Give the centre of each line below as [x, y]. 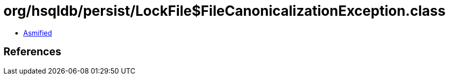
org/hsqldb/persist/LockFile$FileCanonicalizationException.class [224, 11]
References [32, 52]
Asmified [38, 33]
